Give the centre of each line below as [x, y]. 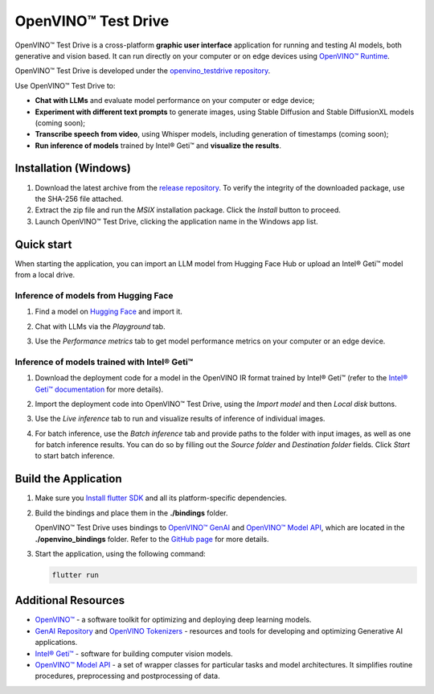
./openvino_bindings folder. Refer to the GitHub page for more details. [152, 539]
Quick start [43, 244]
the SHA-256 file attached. [79, 199]
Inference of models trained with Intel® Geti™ [104, 362]
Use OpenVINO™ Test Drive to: [65, 85]
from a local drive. [45, 275]
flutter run [76, 575]
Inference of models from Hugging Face [94, 295]
